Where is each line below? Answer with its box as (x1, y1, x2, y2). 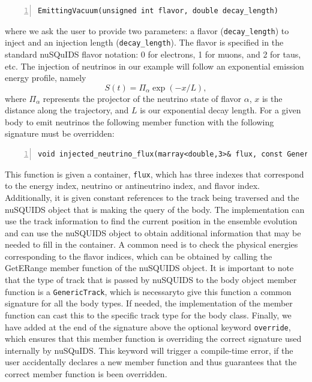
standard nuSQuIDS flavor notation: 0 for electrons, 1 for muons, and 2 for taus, (5, 47, 301, 60)
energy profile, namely (5, 71, 86, 84)
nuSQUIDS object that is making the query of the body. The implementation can (5, 203, 305, 215)
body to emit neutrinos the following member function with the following (5, 115, 274, 128)
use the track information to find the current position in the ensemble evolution (5, 215, 298, 227)
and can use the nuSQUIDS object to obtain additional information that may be (5, 226, 301, 239)
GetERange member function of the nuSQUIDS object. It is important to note (5, 261, 294, 274)
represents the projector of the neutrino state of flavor (43, 92, 242, 104)
